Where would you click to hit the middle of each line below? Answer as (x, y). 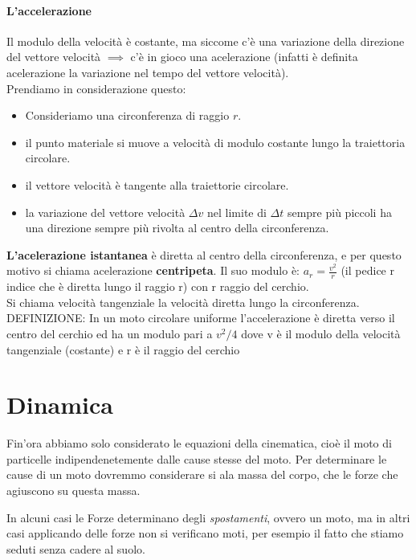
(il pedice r (367, 270)
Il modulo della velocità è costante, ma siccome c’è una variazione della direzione (206, 41)
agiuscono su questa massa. (73, 491)
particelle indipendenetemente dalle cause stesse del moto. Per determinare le (197, 458)
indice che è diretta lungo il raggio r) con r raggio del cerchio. (158, 286)
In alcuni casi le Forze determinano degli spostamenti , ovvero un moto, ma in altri (208, 517)
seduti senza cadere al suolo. (76, 548)
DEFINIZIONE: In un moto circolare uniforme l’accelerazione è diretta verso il (201, 318)
